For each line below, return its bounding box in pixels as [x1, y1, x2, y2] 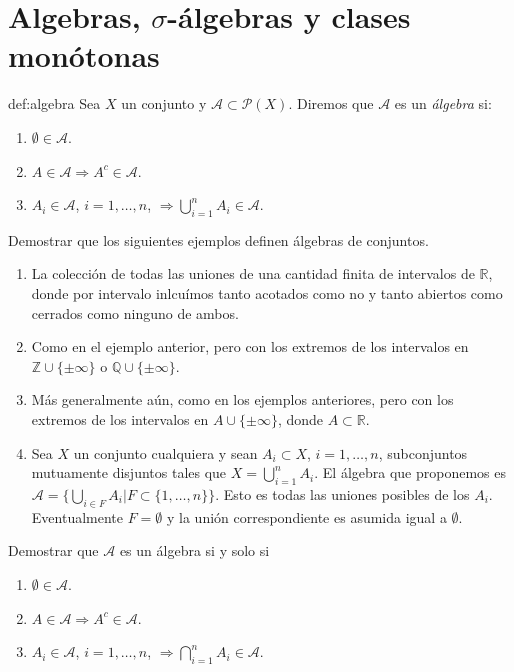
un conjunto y [121, 93, 207, 114]
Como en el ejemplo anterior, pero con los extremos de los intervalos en [31, 336, 469, 357]
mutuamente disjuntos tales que [31, 462, 227, 483]
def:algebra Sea [8, 93, 101, 114]
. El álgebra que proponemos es [314, 462, 506, 483]
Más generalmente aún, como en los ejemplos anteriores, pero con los [31, 389, 454, 410]
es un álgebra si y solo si [119, 540, 270, 561]
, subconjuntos [378, 442, 468, 463]
